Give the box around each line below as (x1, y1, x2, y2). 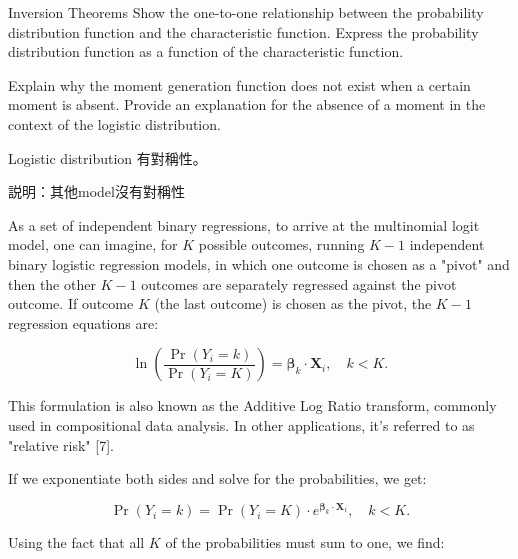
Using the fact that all (8, 532, 145, 553)
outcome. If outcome (8, 293, 134, 314)
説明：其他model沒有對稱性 (8, 181, 185, 202)
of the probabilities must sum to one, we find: (165, 532, 445, 553)
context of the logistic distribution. (8, 113, 221, 134)
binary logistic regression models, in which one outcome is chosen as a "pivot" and (8, 253, 510, 274)
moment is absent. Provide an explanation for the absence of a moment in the (8, 94, 486, 115)
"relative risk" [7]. (8, 434, 114, 455)
